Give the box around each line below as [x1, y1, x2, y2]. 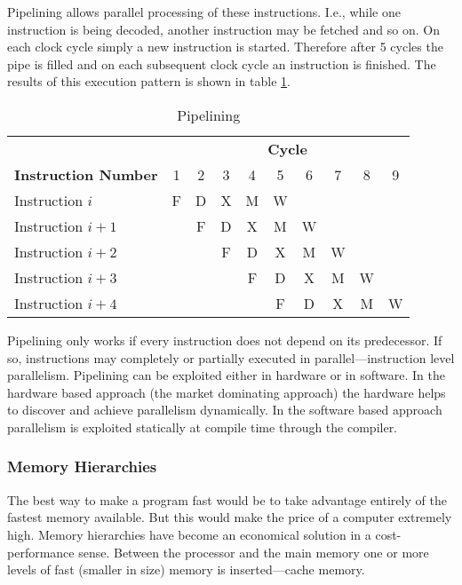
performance [7, 542, 75, 561]
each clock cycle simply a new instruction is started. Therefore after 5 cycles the [7, 37, 443, 56]
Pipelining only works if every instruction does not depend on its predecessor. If [7, 330, 442, 349]
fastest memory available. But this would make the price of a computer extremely [7, 508, 452, 526]
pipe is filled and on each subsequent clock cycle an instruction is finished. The [7, 54, 436, 73]
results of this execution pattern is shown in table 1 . [7, 72, 291, 91]
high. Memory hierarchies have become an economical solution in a [7, 525, 371, 543]
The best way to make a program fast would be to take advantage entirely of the [7, 490, 447, 509]
